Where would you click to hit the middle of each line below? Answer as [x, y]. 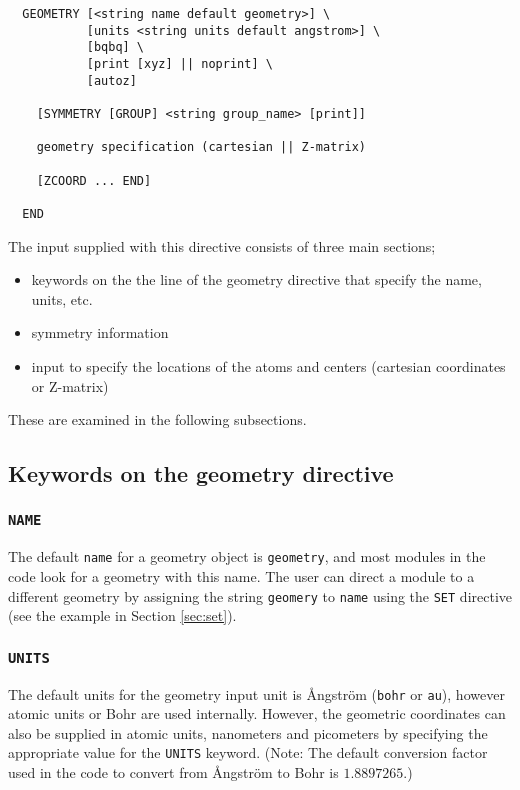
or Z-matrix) [70, 385]
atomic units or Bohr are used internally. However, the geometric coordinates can [257, 713]
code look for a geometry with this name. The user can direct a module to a [241, 575]
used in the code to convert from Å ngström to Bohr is [173, 772]
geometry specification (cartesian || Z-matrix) [201, 147]
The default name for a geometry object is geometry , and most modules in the [247, 556]
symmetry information [100, 332]
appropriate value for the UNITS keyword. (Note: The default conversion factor [248, 752]
